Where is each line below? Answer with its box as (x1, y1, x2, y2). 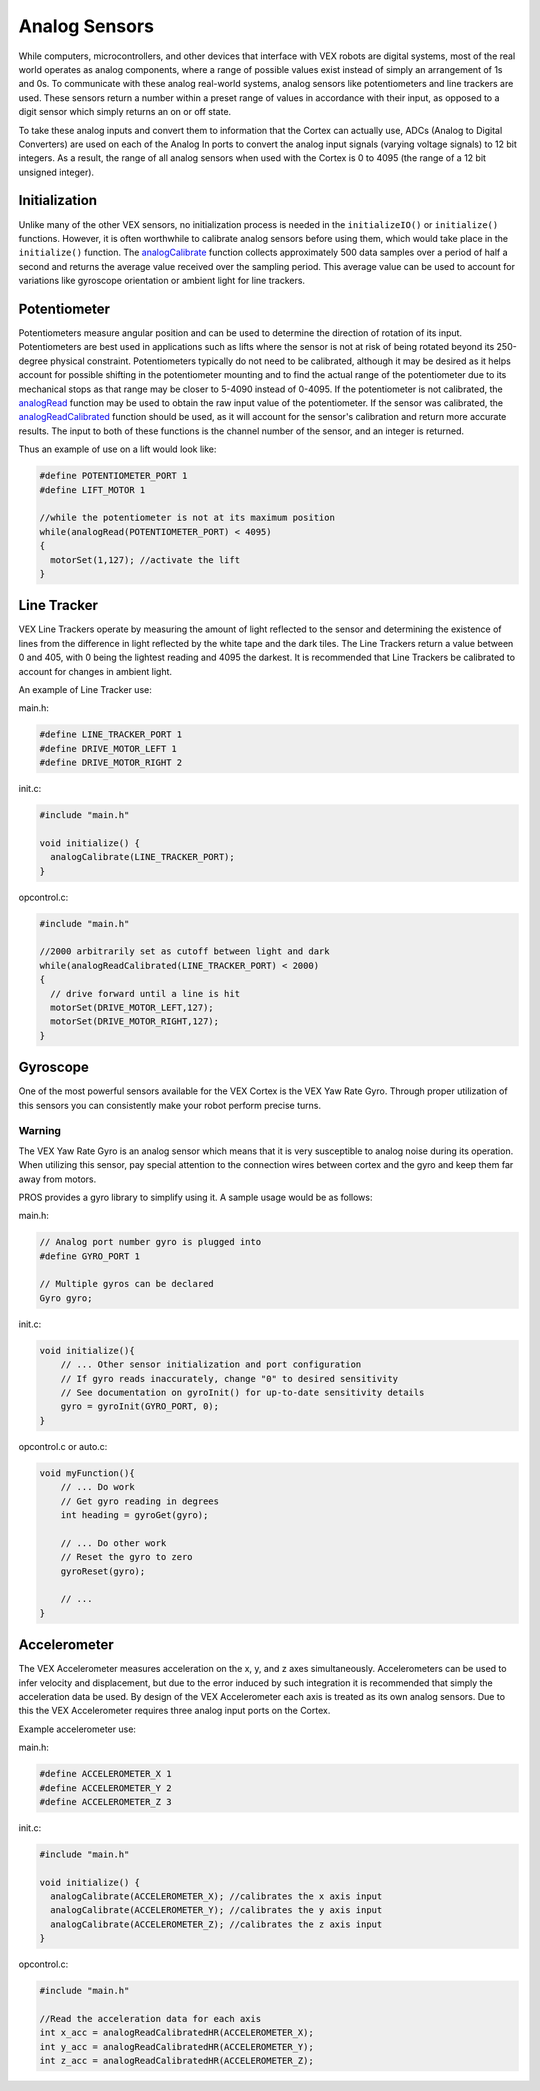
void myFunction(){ (39, 1467, 135, 1479)
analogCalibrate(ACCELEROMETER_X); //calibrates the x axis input (50, 1891, 383, 1902)
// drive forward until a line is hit (50, 988, 240, 999)
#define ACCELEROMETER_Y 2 (39, 1782, 172, 1794)
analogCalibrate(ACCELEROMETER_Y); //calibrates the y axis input (50, 1905, 383, 1916)
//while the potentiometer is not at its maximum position (39, 512, 335, 524)
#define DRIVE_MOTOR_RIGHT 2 (39, 757, 183, 769)
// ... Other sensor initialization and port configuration (60, 1359, 362, 1370)
